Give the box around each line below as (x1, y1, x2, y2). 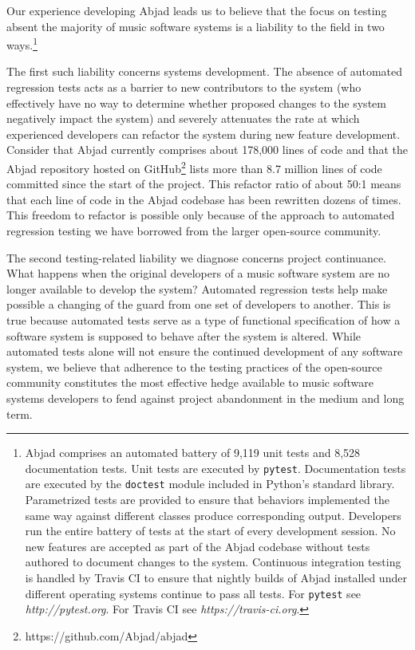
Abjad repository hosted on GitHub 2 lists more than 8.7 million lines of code (6, 158, 382, 176)
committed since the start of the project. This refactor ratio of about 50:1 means (6, 175, 401, 192)
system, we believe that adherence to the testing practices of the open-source (6, 358, 382, 375)
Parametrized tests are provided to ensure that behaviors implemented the (25, 491, 389, 508)
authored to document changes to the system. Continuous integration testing (25, 553, 401, 570)
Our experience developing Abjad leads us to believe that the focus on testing (6, 2, 387, 18)
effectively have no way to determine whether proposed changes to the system (6, 94, 386, 111)
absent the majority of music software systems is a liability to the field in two (6, 18, 385, 34)
